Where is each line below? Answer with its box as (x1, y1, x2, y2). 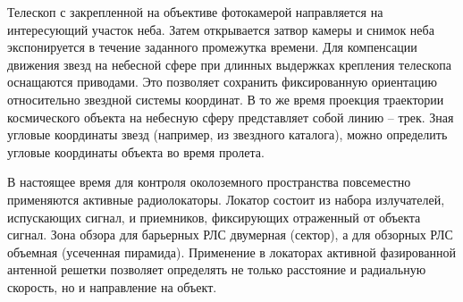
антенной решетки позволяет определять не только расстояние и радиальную (7, 260, 426, 279)
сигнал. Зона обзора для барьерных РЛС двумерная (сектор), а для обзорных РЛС (7, 225, 453, 244)
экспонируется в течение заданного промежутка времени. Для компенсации (7, 38, 417, 56)
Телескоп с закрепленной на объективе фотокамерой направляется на (7, 3, 383, 21)
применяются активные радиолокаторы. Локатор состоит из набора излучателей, (7, 189, 445, 208)
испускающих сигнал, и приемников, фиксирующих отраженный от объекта (7, 207, 421, 226)
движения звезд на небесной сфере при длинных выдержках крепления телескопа (7, 55, 451, 73)
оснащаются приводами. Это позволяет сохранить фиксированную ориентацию (7, 72, 437, 91)
